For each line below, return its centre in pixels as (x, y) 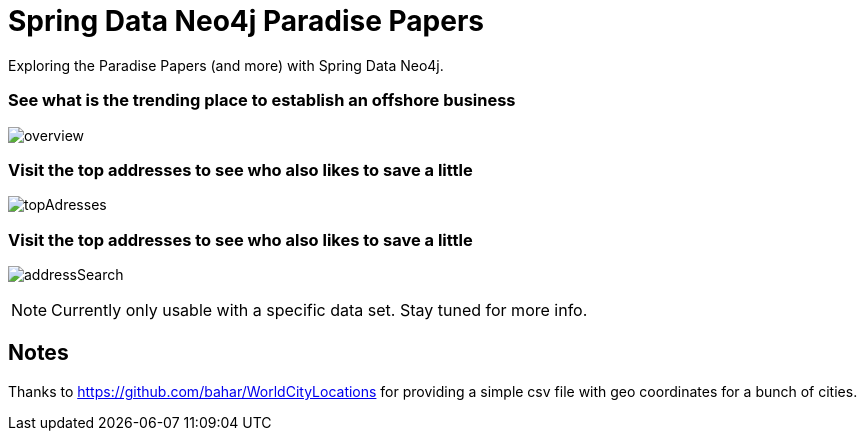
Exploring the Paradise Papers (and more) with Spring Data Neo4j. (226, 65)
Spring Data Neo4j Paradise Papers (246, 21)
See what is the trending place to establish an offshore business (262, 100)
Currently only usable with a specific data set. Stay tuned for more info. (319, 310)
